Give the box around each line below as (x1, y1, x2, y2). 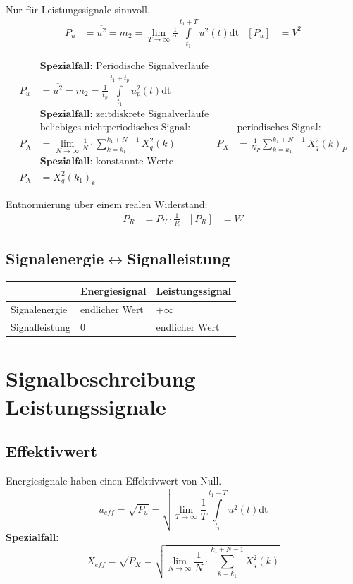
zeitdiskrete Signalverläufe (96, 109, 209, 119)
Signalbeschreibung (6, 364, 196, 393)
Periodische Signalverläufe (96, 61, 209, 71)
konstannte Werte (96, 157, 173, 167)
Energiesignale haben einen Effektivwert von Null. (6, 473, 222, 487)
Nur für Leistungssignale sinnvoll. (6, 2, 150, 16)
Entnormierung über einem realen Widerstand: (6, 196, 208, 211)
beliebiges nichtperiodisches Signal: (39, 122, 191, 133)
